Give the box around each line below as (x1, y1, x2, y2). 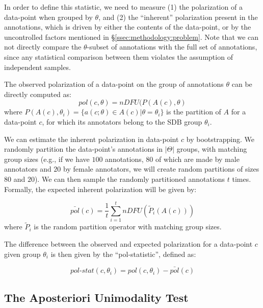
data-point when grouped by (4, 11, 93, 22)
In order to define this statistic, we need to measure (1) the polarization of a (4, 2, 243, 12)
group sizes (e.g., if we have (4, 153, 90, 164)
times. (232, 173, 251, 184)
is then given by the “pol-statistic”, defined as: (50, 248, 196, 259)
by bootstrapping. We (186, 133, 254, 144)
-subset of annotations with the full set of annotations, (87, 41, 257, 52)
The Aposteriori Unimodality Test (4, 289, 189, 305)
